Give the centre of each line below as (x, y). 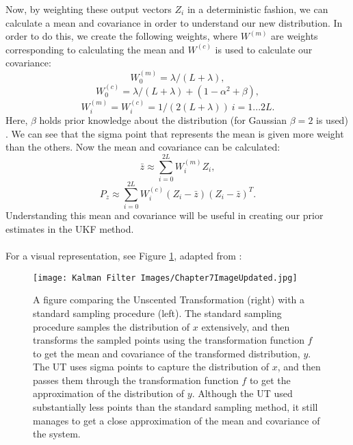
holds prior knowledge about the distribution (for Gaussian (163, 120)
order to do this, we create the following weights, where (121, 36)
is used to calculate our (264, 49)
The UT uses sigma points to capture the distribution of (151, 367)
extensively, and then (246, 326)
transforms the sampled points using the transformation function (169, 340)
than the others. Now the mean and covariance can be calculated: (143, 147)
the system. (57, 434)
